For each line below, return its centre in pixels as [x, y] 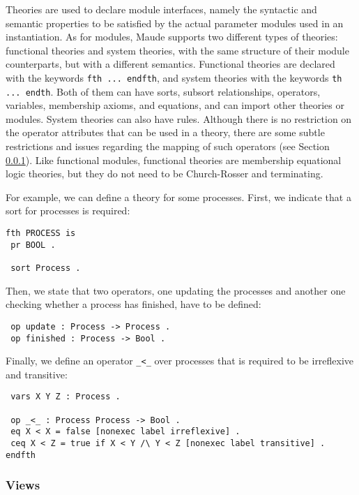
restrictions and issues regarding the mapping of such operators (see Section [168, 146]
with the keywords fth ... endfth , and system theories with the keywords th [174, 77]
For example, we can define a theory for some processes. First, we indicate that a [178, 197]
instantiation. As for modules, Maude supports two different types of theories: [172, 37]
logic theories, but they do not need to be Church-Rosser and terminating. [165, 173]
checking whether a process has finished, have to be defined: [133, 304]
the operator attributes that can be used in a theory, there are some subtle [165, 132]
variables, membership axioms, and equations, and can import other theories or [175, 105]
